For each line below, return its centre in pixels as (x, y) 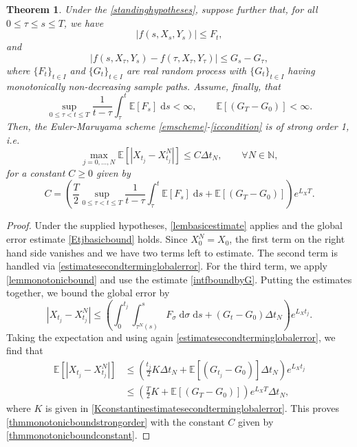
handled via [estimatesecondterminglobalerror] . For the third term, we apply (167, 266)
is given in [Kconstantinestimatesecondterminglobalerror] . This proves (192, 408)
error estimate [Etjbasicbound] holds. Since (97, 239)
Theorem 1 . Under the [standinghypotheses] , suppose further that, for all (162, 9)
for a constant (36, 172)
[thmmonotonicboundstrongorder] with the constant (116, 421)
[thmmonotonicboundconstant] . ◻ (78, 435)
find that (25, 350)
